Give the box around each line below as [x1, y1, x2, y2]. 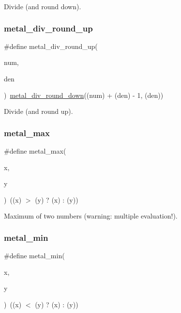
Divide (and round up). [4, 106, 73, 116]
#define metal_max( [4, 146, 66, 156]
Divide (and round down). [4, 1, 81, 11]
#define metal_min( [4, 250, 65, 261]
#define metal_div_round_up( [4, 41, 98, 51]
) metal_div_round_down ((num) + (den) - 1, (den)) [4, 90, 164, 100]
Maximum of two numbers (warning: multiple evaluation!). [4, 211, 178, 221]
